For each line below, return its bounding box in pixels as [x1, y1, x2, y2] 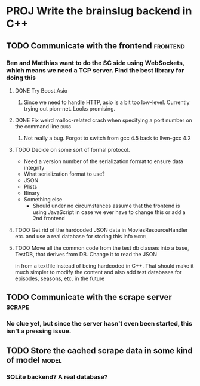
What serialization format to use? [23, 170, 106, 177]
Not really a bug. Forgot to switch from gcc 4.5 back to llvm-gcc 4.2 [23, 134, 191, 142]
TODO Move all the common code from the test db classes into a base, [14, 244, 189, 252]
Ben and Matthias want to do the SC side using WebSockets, [6, 59, 185, 67]
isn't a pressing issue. [6, 327, 72, 335]
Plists [23, 183, 38, 190]
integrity [23, 164, 45, 171]
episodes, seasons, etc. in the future [14, 275, 105, 282]
